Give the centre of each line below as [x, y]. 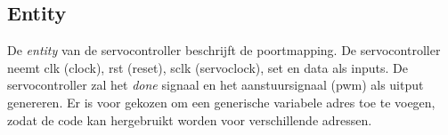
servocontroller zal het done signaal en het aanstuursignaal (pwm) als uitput [216, 85]
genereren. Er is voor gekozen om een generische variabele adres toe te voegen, [221, 102]
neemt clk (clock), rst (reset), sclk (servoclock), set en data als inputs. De [208, 67]
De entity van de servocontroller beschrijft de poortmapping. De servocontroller [224, 50]
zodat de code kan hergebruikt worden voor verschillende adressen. [190, 119]
